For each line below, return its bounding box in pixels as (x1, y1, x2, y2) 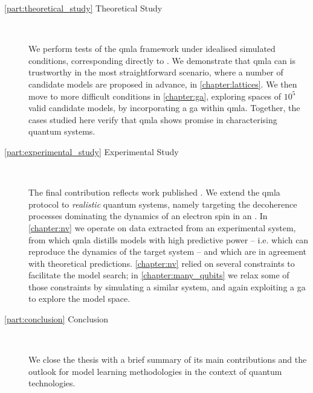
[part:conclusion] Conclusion (4, 313, 109, 325)
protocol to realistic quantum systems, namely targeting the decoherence (28, 197, 297, 210)
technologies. (28, 377, 76, 389)
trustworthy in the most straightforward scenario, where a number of (28, 66, 283, 78)
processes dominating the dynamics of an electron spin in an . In (28, 209, 268, 222)
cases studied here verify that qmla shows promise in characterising (28, 113, 277, 126)
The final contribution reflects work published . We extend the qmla (28, 186, 280, 199)
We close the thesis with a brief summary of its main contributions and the (28, 353, 307, 366)
